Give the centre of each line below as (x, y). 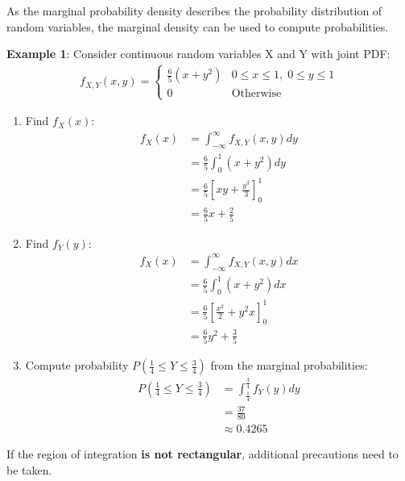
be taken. (29, 469)
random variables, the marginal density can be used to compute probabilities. (198, 26)
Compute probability (77, 365)
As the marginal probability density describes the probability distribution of (194, 10)
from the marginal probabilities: (289, 365)
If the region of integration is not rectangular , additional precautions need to (202, 454)
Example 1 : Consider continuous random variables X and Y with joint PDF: (198, 54)
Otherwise (256, 94)
